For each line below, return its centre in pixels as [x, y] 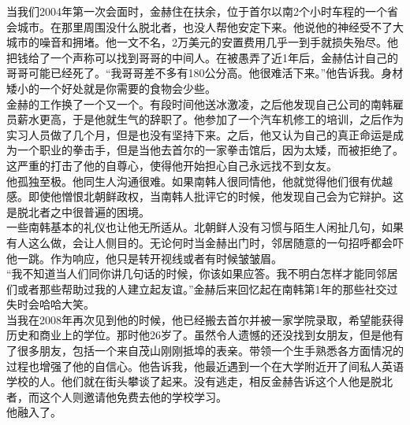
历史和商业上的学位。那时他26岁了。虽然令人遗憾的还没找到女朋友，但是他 [199, 335]
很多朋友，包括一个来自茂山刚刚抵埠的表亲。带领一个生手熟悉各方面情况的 [210, 351]
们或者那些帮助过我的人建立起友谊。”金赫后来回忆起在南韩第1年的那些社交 [197, 288]
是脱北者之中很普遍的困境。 [78, 211]
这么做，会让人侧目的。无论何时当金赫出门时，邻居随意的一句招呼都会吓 [216, 242]
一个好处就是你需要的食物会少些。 [127, 88]
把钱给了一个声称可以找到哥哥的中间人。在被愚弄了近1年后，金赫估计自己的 [202, 57]
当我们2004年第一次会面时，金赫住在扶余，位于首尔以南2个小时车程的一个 [197, 11]
